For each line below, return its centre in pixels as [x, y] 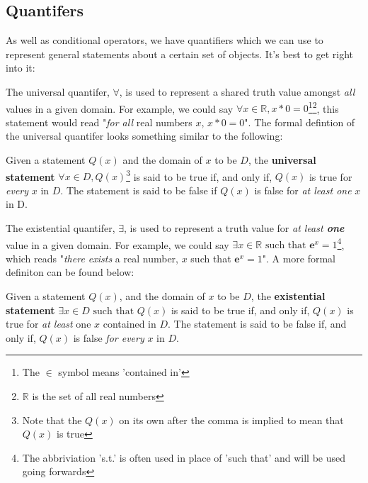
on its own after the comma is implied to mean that [231, 420]
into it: [21, 68]
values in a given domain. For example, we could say [120, 108]
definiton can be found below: [70, 272]
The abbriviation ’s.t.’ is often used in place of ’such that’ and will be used [184, 457]
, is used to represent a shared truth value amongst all [237, 91]
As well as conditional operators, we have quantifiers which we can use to [165, 40]
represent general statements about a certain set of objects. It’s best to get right [180, 54]
